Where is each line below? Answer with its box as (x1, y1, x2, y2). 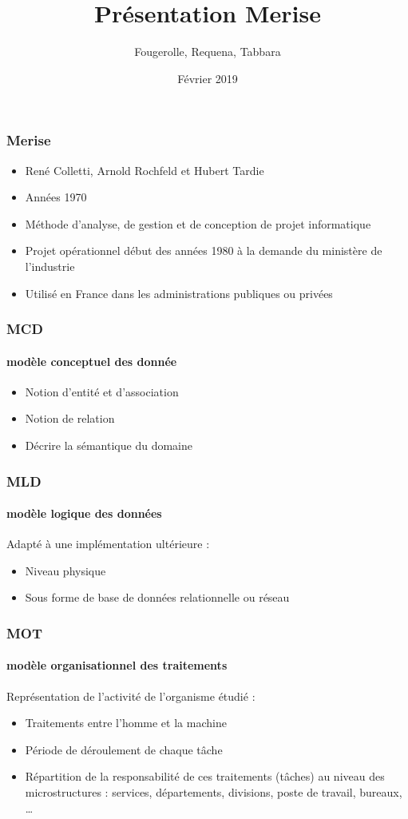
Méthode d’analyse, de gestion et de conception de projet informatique (25, 215, 371, 232)
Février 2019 (177, 70, 238, 86)
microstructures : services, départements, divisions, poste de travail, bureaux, (25, 784, 402, 801)
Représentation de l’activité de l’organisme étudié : (6, 687, 255, 704)
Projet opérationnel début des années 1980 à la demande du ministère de (25, 242, 382, 259)
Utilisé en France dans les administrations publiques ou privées (25, 284, 333, 301)
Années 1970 (25, 189, 87, 205)
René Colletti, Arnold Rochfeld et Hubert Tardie (25, 161, 264, 178)
